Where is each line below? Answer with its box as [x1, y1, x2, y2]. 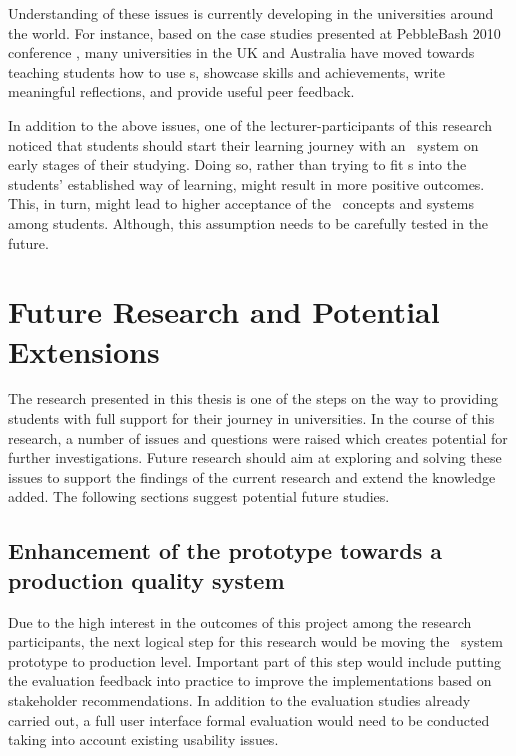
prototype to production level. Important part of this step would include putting [8, 650, 502, 671]
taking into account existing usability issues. [8, 729, 279, 750]
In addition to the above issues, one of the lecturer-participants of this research [8, 114, 493, 135]
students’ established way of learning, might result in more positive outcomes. [8, 173, 485, 194]
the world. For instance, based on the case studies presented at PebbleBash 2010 [8, 22, 501, 43]
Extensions [8, 330, 160, 371]
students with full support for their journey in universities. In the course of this [8, 408, 495, 429]
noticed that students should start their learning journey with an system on [8, 134, 479, 155]
